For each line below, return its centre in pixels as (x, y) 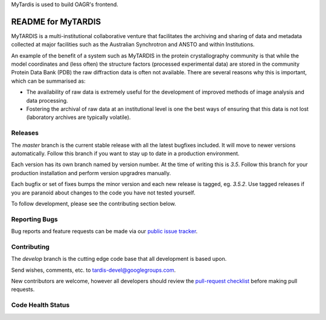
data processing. (47, 100)
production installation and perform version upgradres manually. (91, 173)
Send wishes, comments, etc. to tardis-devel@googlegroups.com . (94, 270)
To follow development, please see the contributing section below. (94, 203)
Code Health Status (40, 305)
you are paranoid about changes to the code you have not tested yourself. (103, 193)
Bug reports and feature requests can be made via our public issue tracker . (104, 231)
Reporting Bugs (34, 219)
